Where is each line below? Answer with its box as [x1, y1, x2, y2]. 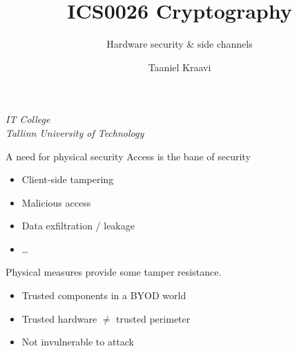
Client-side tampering [21, 172, 114, 187]
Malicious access [21, 195, 91, 209]
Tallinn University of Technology [6, 125, 144, 140]
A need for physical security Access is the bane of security [6, 149, 251, 163]
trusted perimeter [116, 311, 191, 325]
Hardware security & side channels [106, 37, 253, 51]
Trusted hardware [21, 311, 97, 325]
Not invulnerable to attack [21, 334, 135, 349]
